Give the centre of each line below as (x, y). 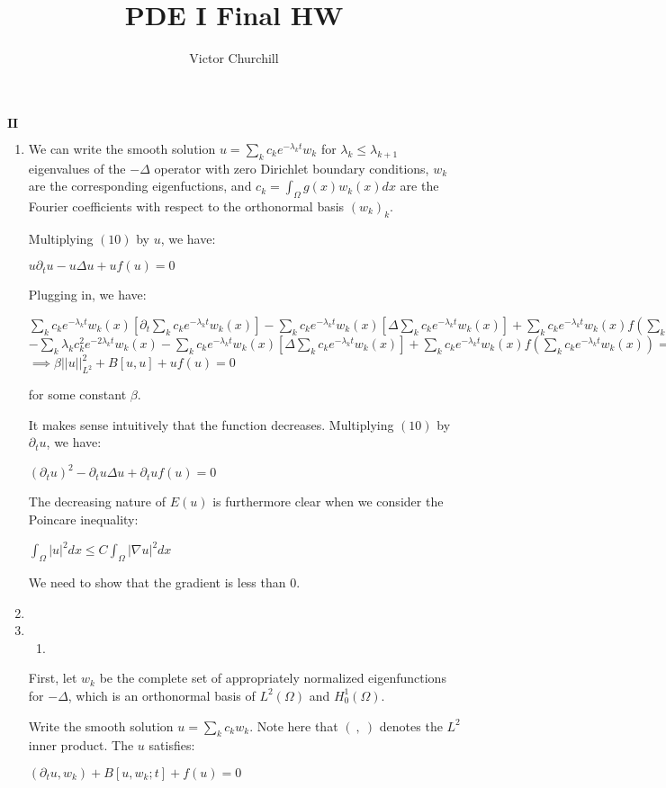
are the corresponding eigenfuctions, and (140, 186)
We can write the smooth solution (122, 148)
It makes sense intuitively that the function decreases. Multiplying (211, 424)
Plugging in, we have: (87, 295)
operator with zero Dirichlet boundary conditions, (292, 168)
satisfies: (172, 745)
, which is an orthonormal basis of (162, 695)
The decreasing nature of (97, 501)
